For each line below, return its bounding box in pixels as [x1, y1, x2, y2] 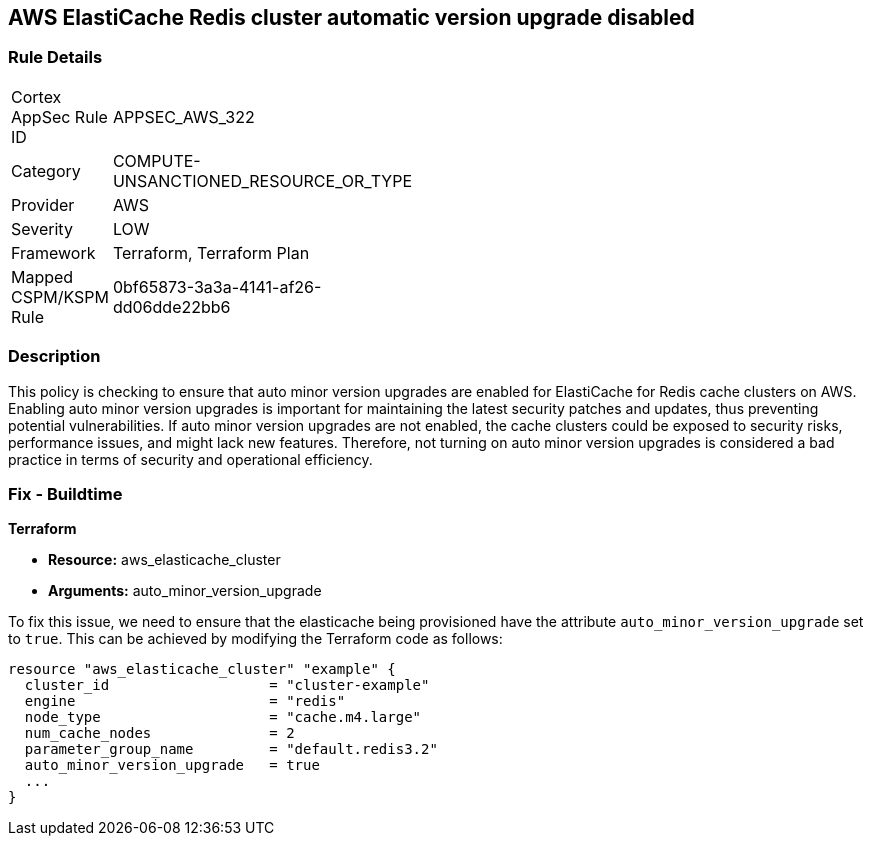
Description [8, 346, 101, 367]
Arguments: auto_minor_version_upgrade [48, 582, 322, 600]
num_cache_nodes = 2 [24, 725, 295, 742]
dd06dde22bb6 [112, 296, 231, 317]
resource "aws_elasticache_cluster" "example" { [8, 661, 396, 678]
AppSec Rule [11, 106, 108, 127]
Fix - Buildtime [8, 483, 123, 504]
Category [11, 160, 81, 181]
